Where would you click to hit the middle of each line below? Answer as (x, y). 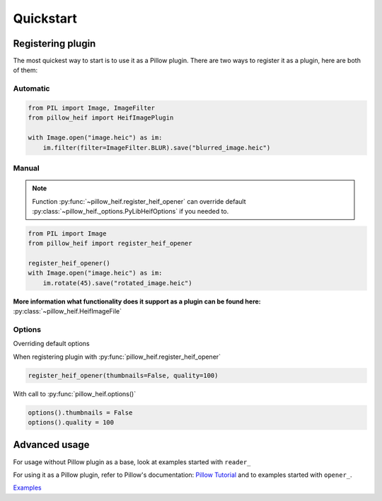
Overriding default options (51, 344)
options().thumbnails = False (80, 413)
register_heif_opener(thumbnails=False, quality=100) (123, 375)
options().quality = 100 (71, 422)
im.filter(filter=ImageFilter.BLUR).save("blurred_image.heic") (157, 148)
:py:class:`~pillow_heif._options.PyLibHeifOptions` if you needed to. (131, 211)
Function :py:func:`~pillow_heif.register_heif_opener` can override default (139, 201)
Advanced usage (51, 445)
